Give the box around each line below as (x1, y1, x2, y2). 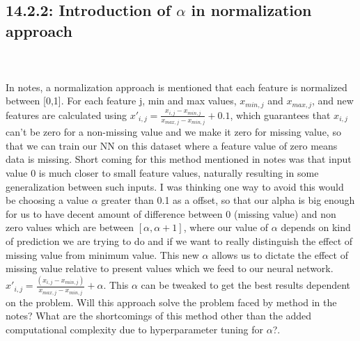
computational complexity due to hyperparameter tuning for (6, 322, 264, 336)
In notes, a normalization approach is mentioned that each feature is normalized (6, 79, 347, 94)
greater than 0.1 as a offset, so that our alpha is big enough (101, 193, 355, 207)
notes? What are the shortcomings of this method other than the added (6, 308, 312, 323)
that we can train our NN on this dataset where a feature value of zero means (6, 138, 338, 152)
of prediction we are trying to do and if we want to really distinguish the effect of (6, 234, 353, 248)
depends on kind (281, 220, 351, 235)
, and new (312, 93, 354, 108)
